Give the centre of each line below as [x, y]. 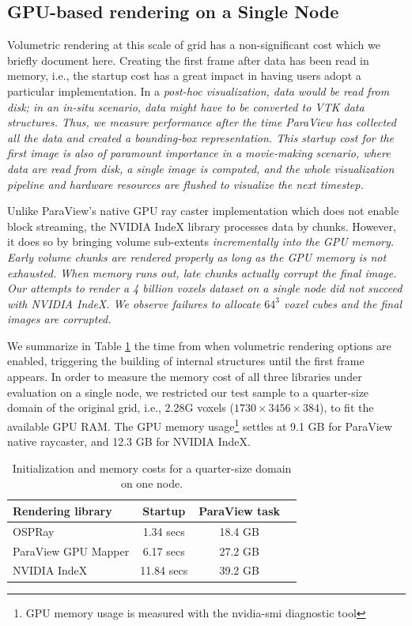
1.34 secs [164, 531]
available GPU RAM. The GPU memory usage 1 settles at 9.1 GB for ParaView [200, 424]
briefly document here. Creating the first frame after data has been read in [188, 60]
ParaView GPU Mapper [71, 551]
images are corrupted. [59, 319]
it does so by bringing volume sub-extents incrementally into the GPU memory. [201, 241]
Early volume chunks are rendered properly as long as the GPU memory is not [197, 256]
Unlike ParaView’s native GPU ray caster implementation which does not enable [203, 211]
